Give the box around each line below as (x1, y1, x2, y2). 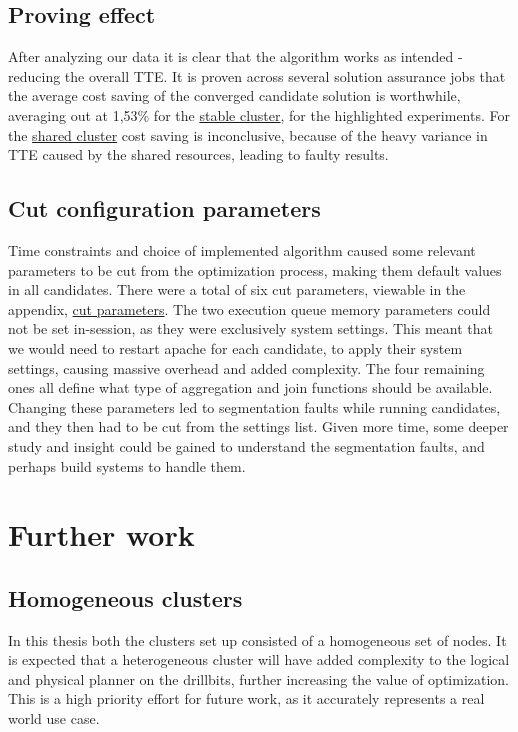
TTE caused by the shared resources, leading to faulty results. (8, 144, 389, 165)
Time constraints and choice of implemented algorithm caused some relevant (8, 239, 476, 260)
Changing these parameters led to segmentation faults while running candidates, (8, 396, 501, 417)
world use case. (8, 708, 100, 729)
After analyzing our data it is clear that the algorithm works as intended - (8, 46, 463, 67)
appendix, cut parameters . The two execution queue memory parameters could (8, 298, 491, 319)
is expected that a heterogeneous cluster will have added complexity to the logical (8, 649, 510, 670)
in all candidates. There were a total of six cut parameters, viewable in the (8, 279, 466, 300)
